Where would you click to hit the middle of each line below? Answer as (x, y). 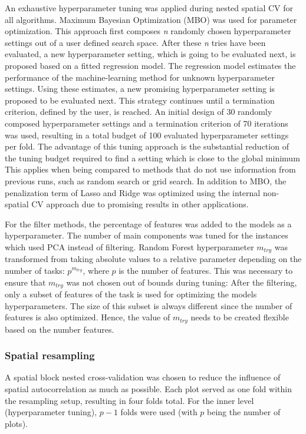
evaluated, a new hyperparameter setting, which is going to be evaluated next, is (150, 54)
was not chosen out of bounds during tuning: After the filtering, (182, 282)
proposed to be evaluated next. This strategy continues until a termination (140, 100)
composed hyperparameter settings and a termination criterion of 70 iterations (147, 123)
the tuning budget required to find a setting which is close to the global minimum (152, 158)
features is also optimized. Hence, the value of (88, 317)
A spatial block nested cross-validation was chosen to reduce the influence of (143, 377)
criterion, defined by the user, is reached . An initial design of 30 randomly (139, 112)
